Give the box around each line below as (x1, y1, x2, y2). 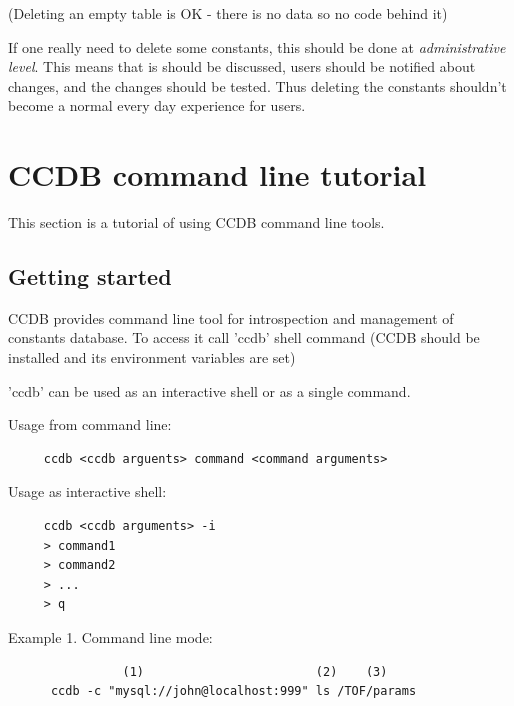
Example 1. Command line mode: (8, 627, 213, 648)
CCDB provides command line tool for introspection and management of (8, 307, 454, 328)
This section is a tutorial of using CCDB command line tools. (8, 212, 385, 233)
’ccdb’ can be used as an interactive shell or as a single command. (8, 380, 411, 401)
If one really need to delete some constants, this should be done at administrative (8, 36, 506, 57)
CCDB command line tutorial (8, 154, 427, 195)
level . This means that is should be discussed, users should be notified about (8, 56, 476, 77)
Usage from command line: (8, 414, 172, 435)
